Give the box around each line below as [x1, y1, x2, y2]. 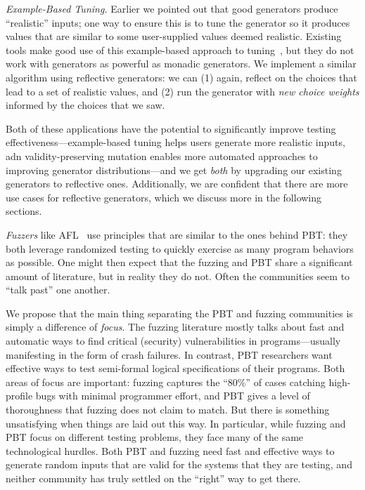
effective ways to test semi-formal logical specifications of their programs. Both [6, 361, 345, 376]
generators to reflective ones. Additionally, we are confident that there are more [6, 176, 348, 191]
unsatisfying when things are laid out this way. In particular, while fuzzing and [6, 416, 346, 430]
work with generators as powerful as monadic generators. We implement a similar [6, 56, 357, 71]
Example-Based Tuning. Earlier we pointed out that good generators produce [6, 1, 338, 15]
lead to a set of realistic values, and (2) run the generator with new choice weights [6, 84, 359, 98]
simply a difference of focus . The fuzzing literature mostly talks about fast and [6, 319, 345, 334]
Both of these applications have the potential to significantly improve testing [6, 121, 336, 135]
